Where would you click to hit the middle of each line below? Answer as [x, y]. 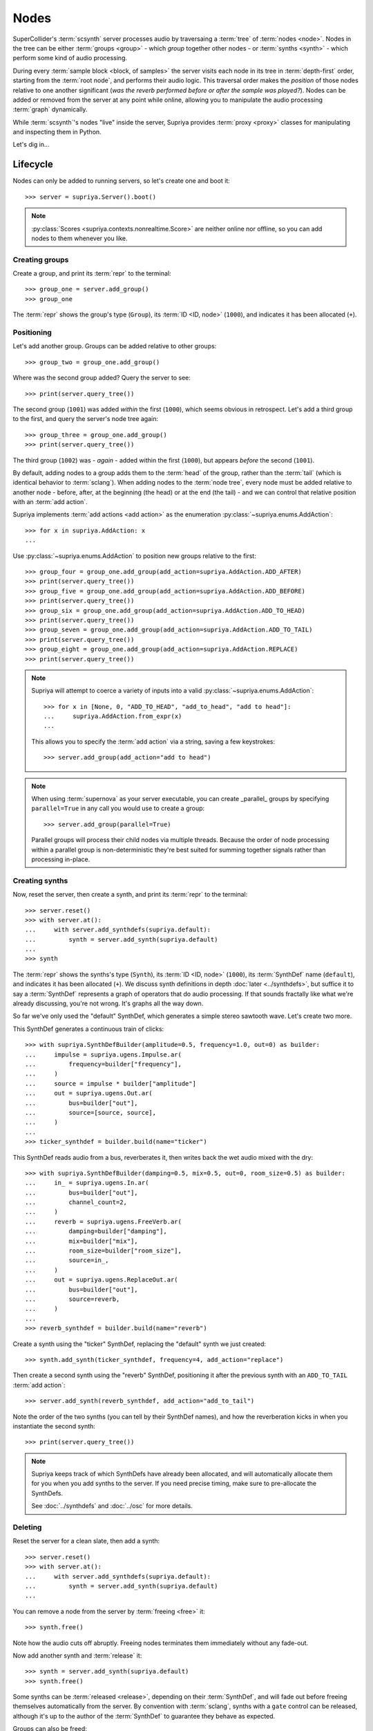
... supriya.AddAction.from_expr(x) [113, 716]
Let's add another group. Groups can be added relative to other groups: [115, 346]
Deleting [27, 1527]
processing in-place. [61, 859]
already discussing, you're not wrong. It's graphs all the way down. [108, 1003]
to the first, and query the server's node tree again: [86, 419]
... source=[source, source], [91, 1112]
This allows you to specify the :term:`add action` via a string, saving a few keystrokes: [153, 742]
